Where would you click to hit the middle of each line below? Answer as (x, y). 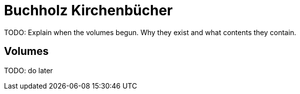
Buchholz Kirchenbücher (88, 10)
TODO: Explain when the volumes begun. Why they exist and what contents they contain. (150, 32)
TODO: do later (29, 70)
